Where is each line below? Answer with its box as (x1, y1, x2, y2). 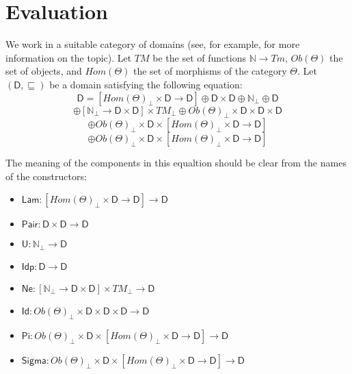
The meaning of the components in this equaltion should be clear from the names (5, 155, 347, 170)
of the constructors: (5, 169, 87, 183)
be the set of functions (152, 50, 246, 64)
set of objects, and (5, 64, 82, 78)
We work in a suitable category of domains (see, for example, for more (5, 37, 300, 51)
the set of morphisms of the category (133, 64, 287, 78)
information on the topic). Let (5, 50, 132, 64)
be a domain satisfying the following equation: (49, 77, 243, 91)
